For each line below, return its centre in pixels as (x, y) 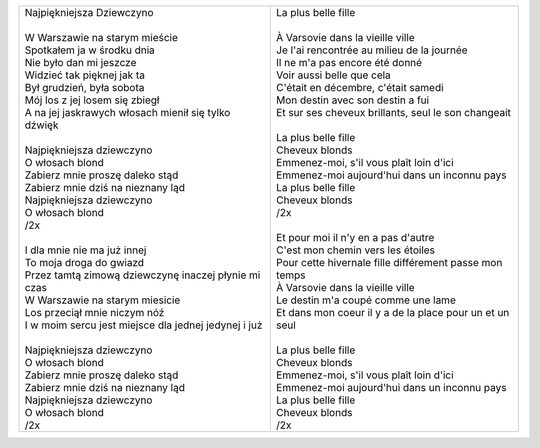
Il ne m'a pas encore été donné (349, 62)
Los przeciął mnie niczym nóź (94, 312)
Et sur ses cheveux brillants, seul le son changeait (394, 112)
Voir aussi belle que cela (334, 75)
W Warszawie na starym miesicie (102, 300)
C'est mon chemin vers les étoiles (355, 250)
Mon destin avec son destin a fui (353, 100)
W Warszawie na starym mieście (101, 37)
